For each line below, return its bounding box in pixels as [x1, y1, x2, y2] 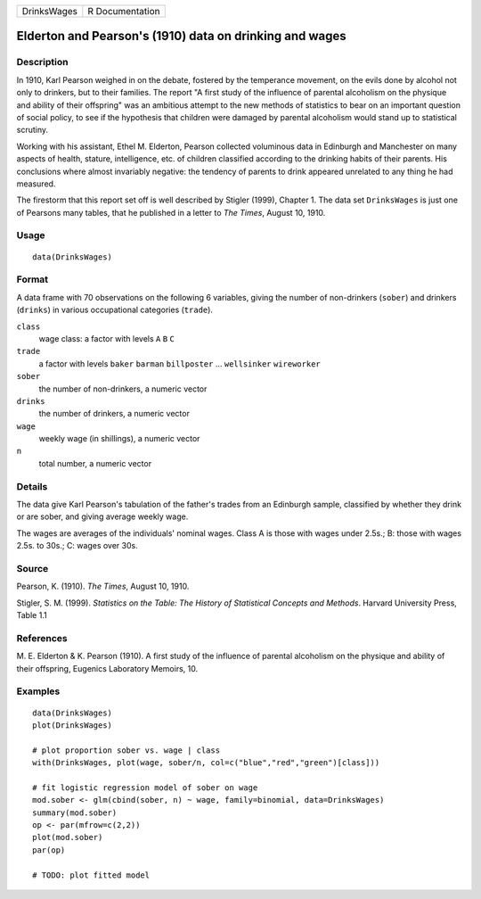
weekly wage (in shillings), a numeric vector [38, 433, 200, 444]
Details [16, 480, 48, 492]
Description [16, 56, 69, 69]
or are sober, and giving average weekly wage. [16, 511, 189, 522]
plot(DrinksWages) [32, 720, 113, 730]
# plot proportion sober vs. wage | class [32, 745, 221, 755]
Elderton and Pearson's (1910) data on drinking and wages [16, 29, 346, 44]
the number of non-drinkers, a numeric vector [38, 384, 208, 394]
